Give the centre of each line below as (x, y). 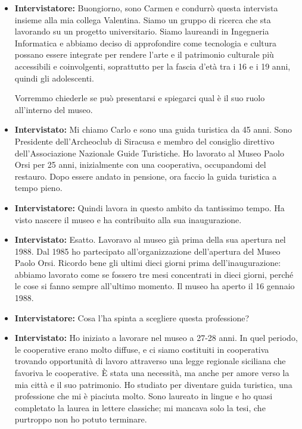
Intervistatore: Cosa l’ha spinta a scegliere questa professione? (132, 317)
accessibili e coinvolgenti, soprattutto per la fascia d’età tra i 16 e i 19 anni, (152, 66)
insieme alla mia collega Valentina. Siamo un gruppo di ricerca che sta (143, 19)
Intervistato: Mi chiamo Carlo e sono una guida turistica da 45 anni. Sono (153, 129)
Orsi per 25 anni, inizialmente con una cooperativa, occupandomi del (140, 165)
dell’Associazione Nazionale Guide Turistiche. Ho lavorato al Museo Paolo (149, 153)
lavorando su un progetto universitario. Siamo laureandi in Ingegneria (142, 31)
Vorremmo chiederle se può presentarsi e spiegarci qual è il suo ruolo (140, 98)
